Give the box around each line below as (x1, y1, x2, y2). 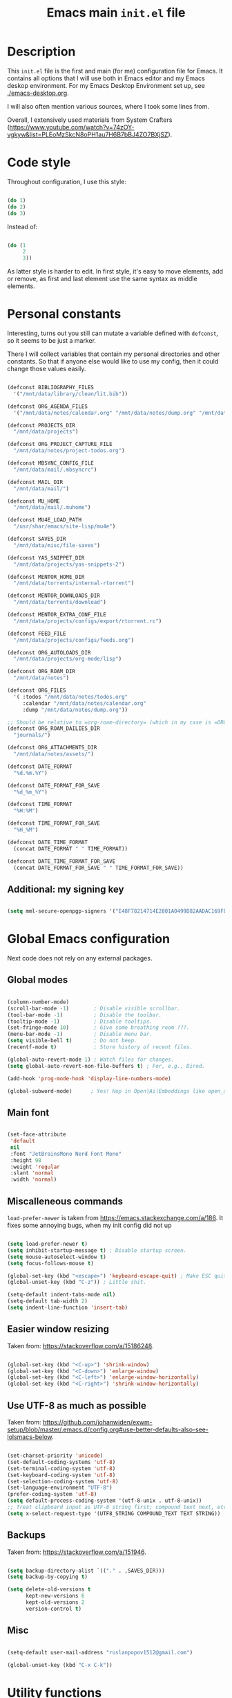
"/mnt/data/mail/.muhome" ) (13, 504, 91, 511)
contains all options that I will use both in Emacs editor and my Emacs (7, 74, 205, 82)
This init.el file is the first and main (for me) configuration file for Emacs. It (7, 66, 223, 75)
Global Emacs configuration (7, 931, 171, 947)
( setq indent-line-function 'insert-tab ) (7, 1304, 128, 1311)
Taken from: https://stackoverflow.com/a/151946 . (7, 1548, 147, 1556)
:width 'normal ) (10, 1176, 57, 1183)
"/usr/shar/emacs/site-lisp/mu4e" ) (13, 523, 116, 530)
